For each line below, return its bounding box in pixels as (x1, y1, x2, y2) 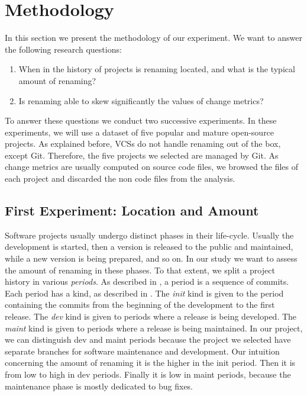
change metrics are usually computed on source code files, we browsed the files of (5, 160, 298, 173)
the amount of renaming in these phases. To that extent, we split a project (5, 263, 275, 276)
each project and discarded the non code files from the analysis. (5, 172, 235, 185)
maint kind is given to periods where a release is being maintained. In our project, (5, 321, 303, 334)
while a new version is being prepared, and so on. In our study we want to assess (5, 252, 298, 265)
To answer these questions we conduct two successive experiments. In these (5, 114, 277, 127)
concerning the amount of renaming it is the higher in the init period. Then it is (5, 356, 296, 369)
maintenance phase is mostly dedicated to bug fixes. (5, 379, 193, 392)
